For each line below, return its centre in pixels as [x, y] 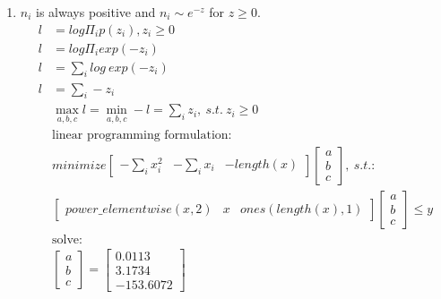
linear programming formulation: [142, 135]
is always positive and [96, 12]
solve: [67, 239]
